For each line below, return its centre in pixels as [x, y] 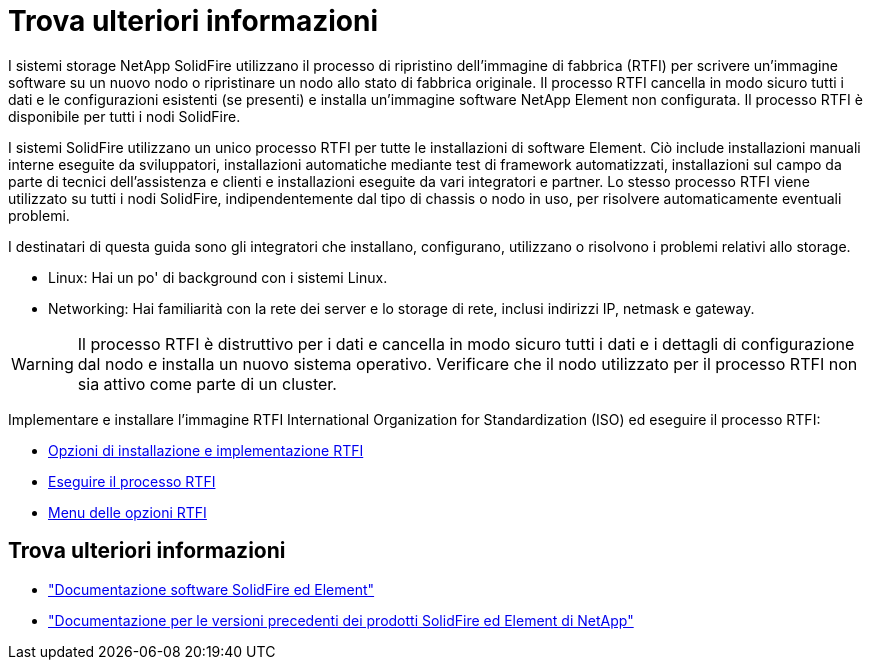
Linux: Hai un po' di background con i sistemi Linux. [218, 277]
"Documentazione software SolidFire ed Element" [211, 589]
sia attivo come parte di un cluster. [207, 383]
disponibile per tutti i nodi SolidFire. [124, 116]
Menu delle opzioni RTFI [127, 512]
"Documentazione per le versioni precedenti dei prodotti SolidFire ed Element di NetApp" [341, 620]
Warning [42, 363]
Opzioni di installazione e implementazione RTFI [206, 450]
